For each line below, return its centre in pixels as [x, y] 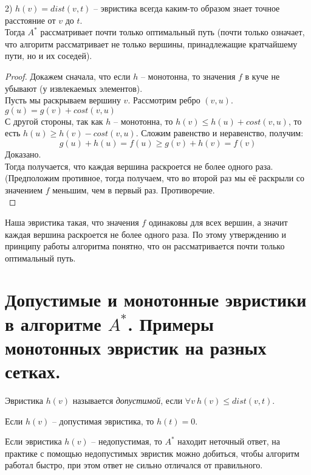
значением [24, 189]
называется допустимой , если [128, 400]
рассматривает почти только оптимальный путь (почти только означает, [173, 32]
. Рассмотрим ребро [164, 100]
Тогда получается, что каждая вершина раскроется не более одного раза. [139, 166]
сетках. [33, 371]
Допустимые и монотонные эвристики [156, 300]
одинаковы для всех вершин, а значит [218, 222]
